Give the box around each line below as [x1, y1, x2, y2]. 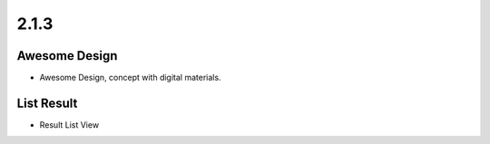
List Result [16, 95, 78, 110]
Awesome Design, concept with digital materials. [39, 72, 221, 83]
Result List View [39, 119, 100, 130]
